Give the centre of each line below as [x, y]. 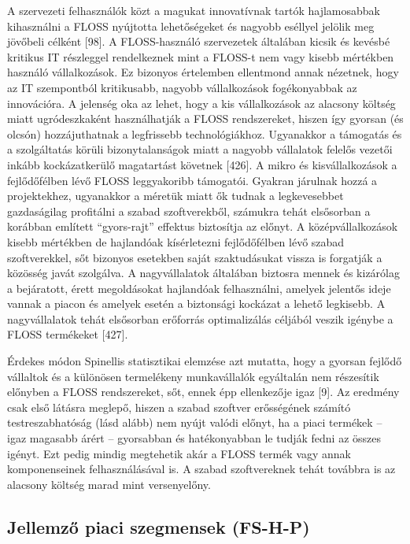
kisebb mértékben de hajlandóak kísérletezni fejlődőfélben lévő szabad [176, 241]
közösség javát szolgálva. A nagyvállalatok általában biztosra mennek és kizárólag [203, 273]
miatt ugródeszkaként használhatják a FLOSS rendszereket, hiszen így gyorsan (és [205, 118]
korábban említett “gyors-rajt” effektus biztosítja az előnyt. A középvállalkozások [203, 226]
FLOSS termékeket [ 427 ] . [68, 334]
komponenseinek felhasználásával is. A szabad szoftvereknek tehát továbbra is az [201, 469]
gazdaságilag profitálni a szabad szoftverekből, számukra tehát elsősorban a [189, 211]
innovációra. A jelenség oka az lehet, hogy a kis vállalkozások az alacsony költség [201, 103]
